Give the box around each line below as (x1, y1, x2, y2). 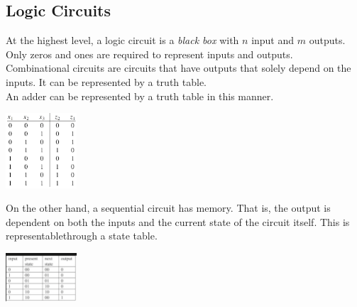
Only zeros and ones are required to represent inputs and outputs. (6, 46, 293, 61)
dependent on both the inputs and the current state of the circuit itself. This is (6, 214, 350, 229)
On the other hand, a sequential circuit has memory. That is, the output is (6, 200, 331, 215)
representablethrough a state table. (6, 228, 158, 243)
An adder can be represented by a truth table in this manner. (6, 88, 274, 103)
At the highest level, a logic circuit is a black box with (6, 33, 239, 48)
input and (251, 33, 295, 48)
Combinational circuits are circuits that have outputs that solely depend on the (6, 60, 351, 75)
